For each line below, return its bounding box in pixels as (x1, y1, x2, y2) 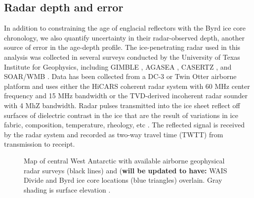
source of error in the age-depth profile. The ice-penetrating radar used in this (4, 42, 241, 52)
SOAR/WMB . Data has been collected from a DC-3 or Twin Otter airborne (4, 71, 237, 81)
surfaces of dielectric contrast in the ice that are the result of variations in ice (4, 110, 238, 120)
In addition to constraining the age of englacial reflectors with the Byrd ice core (4, 23, 246, 33)
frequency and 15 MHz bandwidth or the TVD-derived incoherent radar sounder (4, 90, 248, 101)
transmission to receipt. (4, 139, 75, 149)
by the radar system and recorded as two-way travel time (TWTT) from (4, 129, 223, 139)
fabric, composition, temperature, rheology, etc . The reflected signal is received (4, 119, 245, 130)
